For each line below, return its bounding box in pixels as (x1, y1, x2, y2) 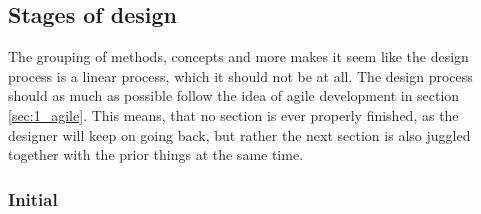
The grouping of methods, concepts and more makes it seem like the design (8, 46, 469, 67)
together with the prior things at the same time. (8, 144, 304, 165)
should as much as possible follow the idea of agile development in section (8, 85, 460, 106)
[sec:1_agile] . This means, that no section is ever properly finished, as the (8, 104, 459, 125)
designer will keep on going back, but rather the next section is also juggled (8, 124, 471, 145)
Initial (8, 186, 58, 211)
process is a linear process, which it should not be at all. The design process (8, 65, 473, 86)
